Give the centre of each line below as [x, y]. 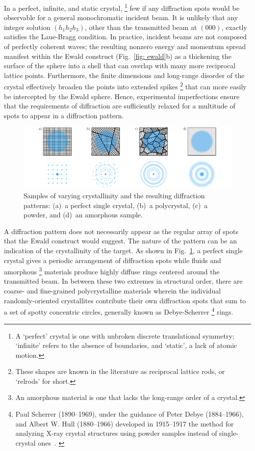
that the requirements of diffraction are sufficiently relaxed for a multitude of [120, 106]
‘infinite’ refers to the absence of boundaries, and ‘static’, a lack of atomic [126, 345]
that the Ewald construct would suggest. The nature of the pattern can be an [120, 241]
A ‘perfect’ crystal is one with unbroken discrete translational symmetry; [125, 335]
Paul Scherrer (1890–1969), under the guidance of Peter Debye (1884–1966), [129, 414]
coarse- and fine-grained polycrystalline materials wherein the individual [113, 291]
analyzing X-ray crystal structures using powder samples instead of [116, 433]
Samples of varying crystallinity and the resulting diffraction [114, 196]
